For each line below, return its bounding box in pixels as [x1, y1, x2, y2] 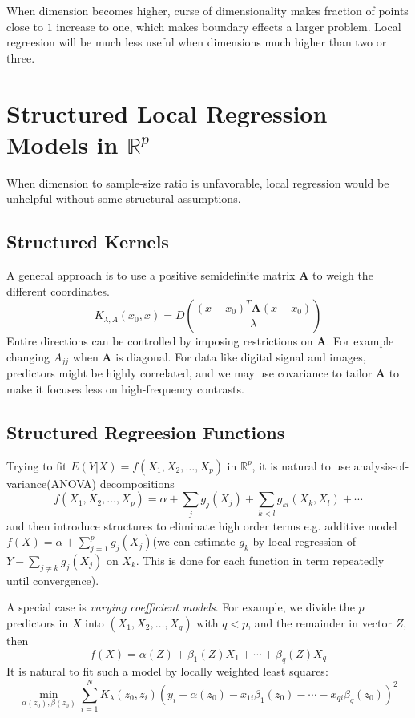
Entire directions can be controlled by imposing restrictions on [6, 333, 313, 349]
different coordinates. [6, 282, 110, 299]
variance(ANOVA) [6, 474, 97, 491]
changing [6, 348, 50, 365]
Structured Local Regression [6, 96, 328, 129]
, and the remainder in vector [248, 615, 393, 631]
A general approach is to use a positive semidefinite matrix [6, 267, 296, 284]
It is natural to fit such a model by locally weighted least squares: [6, 663, 328, 680]
